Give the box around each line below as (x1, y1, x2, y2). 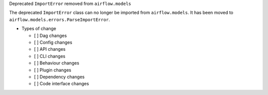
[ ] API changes (34, 46, 66, 52)
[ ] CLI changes (34, 53, 66, 59)
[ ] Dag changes (34, 32, 67, 38)
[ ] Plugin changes (34, 67, 71, 73)
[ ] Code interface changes (34, 81, 89, 87)
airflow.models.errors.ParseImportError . (9, 16, 110, 22)
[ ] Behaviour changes (34, 60, 79, 66)
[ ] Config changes (34, 39, 72, 45)
